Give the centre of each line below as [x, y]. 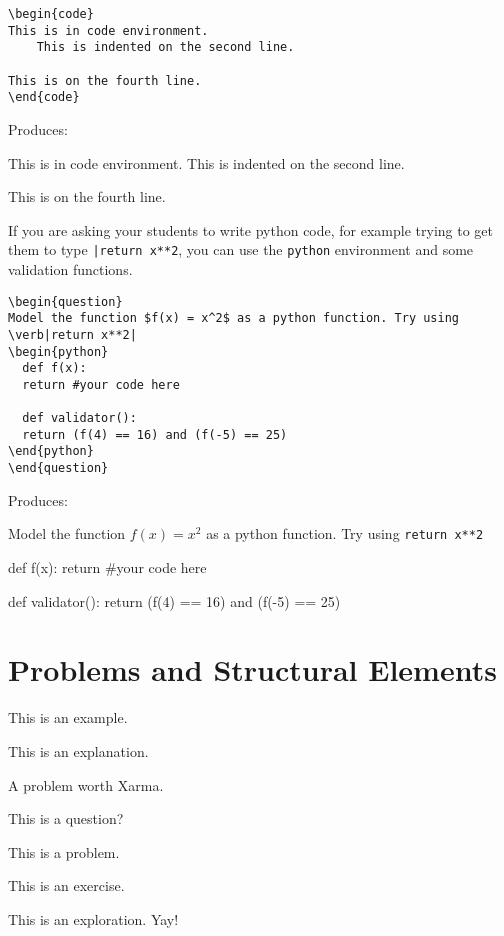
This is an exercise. [66, 885]
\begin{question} [65, 301]
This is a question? [66, 818]
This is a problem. [64, 851]
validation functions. [70, 268]
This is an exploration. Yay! [93, 918]
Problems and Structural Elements [252, 669]
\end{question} [58, 468]
